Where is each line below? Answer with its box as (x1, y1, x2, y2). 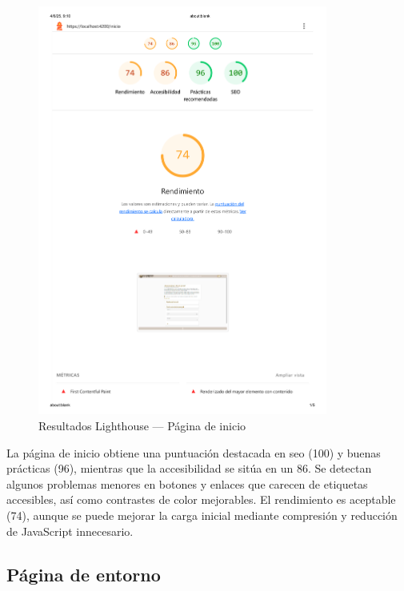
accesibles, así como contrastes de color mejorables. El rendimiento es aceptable (6, 491, 396, 508)
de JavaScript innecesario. (6, 522, 134, 539)
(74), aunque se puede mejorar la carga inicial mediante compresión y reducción (6, 506, 398, 523)
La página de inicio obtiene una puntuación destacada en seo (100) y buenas (6, 444, 381, 461)
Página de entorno (6, 561, 161, 586)
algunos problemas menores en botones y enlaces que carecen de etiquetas (6, 475, 368, 492)
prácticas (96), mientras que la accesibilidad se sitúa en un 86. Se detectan (6, 460, 372, 477)
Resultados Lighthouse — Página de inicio (38, 417, 246, 434)
